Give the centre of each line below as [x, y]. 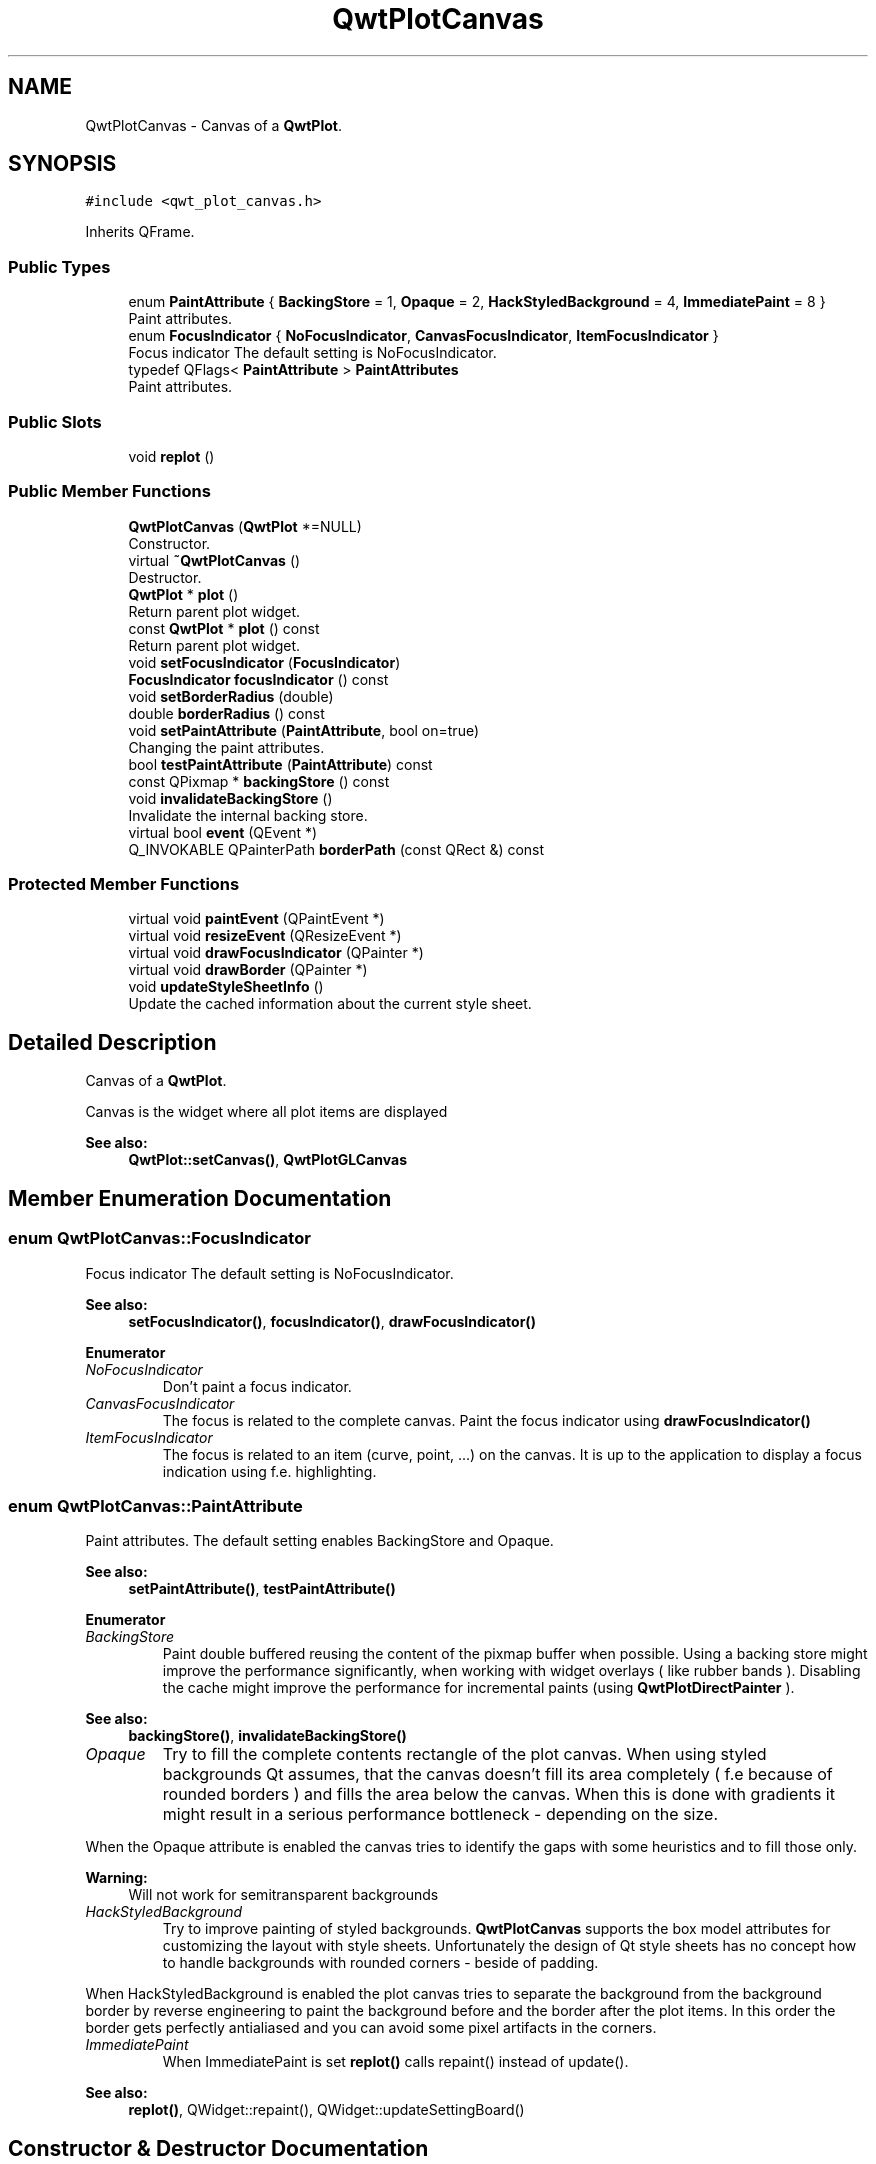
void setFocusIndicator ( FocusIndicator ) [264, 662]
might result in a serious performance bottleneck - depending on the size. [440, 1814]
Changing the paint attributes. [226, 747]
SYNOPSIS [62, 164]
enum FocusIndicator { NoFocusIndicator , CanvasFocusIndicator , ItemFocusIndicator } [423, 336]
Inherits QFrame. [140, 232]
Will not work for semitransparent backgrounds [283, 1895]
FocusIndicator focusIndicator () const [258, 679]
